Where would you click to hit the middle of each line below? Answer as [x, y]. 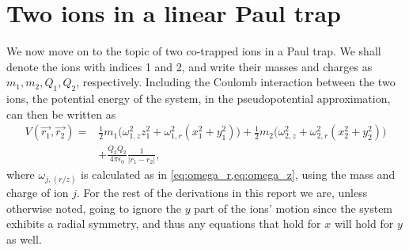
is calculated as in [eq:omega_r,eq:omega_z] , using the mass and [238, 174]
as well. [24, 239]
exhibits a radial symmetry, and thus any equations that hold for [164, 223]
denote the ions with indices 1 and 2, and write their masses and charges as [189, 66]
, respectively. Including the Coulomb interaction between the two [236, 82]
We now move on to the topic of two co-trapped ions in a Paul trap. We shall [194, 51]
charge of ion [38, 193]
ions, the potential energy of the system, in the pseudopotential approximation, [199, 98]
